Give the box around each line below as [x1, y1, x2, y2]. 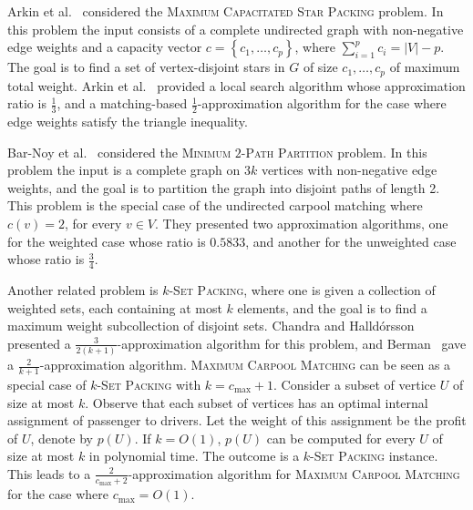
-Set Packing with [97, 374, 201, 393]
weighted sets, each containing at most [7, 298, 222, 317]
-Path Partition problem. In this [241, 142, 427, 161]
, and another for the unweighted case [245, 231, 457, 250]
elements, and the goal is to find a [237, 298, 427, 317]
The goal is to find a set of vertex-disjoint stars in [7, 57, 285, 76]
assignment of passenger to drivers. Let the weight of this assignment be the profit [7, 411, 467, 430]
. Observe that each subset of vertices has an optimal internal [85, 393, 428, 412]
